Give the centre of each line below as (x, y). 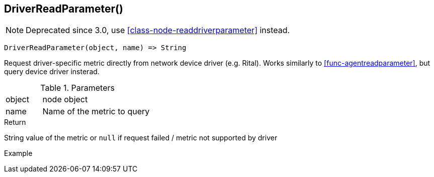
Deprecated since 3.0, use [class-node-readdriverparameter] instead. (158, 30)
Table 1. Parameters (77, 88)
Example (18, 153)
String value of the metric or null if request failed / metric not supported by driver (141, 138)
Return (15, 122)
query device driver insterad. (52, 72)
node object (65, 100)
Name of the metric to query (96, 112)
